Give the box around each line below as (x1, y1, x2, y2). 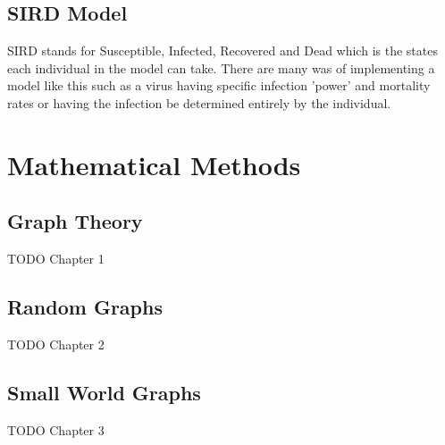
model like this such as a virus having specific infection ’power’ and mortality (7, 76, 431, 95)
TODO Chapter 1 (7, 249, 105, 268)
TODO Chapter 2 (7, 334, 105, 353)
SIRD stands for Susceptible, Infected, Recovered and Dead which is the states (7, 41, 438, 60)
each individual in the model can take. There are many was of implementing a (7, 58, 435, 77)
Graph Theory (7, 207, 143, 235)
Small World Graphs (7, 378, 201, 406)
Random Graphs (7, 293, 163, 321)
